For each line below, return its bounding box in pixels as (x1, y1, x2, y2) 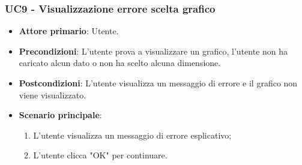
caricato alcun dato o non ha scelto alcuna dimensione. (19, 56, 221, 69)
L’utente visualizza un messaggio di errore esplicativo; (33, 128, 232, 141)
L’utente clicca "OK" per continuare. (33, 149, 168, 161)
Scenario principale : (19, 109, 102, 121)
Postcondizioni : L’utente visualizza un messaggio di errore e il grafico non (19, 77, 298, 89)
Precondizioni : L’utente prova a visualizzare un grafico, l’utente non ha (19, 44, 288, 57)
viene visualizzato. (19, 88, 86, 101)
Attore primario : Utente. (19, 25, 119, 37)
